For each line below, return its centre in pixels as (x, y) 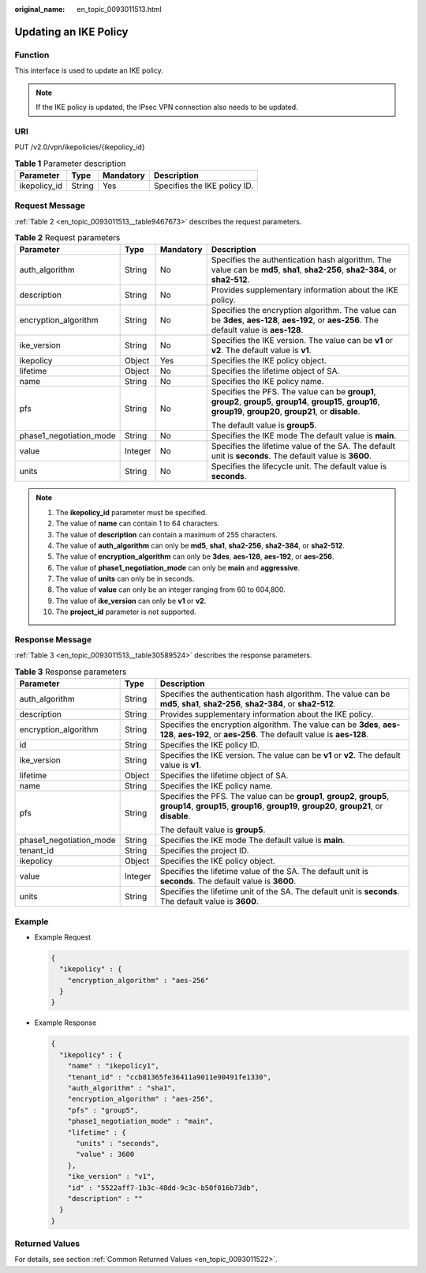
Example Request (63, 937)
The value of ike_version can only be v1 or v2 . (131, 601)
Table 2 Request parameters (67, 238)
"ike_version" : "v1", (111, 1177)
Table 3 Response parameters (71, 672)
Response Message (53, 640)
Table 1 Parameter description (70, 164)
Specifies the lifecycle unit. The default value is (299, 466)
